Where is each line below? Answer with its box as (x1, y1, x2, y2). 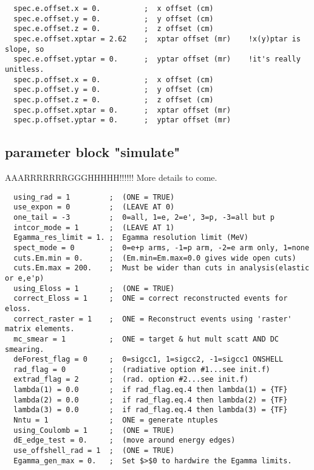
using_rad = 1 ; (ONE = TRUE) (13, 192, 175, 202)
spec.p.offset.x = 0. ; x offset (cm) (13, 75, 214, 84)
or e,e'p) (5, 273, 44, 282)
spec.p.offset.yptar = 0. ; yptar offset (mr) (13, 116, 231, 125)
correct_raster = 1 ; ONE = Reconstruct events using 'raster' (13, 314, 292, 323)
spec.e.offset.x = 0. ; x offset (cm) (13, 4, 214, 13)
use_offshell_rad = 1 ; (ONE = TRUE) (13, 446, 175, 455)
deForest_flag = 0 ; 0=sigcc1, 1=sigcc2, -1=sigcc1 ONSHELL (13, 355, 284, 364)
